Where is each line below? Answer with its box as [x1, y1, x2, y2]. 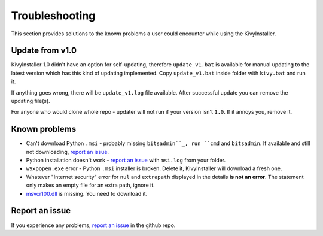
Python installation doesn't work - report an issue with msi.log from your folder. [26, 156, 226, 164]
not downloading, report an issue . [26, 148, 109, 155]
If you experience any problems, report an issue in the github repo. [11, 222, 176, 229]
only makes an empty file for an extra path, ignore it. [26, 181, 155, 189]
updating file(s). [11, 98, 50, 105]
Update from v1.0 [11, 46, 77, 56]
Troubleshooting [11, 9, 96, 22]
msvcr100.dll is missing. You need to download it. [26, 190, 148, 197]
